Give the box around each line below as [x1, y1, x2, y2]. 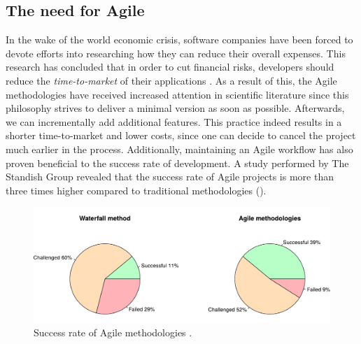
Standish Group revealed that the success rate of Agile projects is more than [6, 169, 334, 184]
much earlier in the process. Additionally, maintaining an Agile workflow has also [6, 141, 353, 156]
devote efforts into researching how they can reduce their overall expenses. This [6, 45, 346, 60]
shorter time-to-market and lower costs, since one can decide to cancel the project [6, 128, 356, 143]
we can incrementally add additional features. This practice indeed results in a [6, 114, 342, 129]
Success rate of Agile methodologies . [34, 325, 192, 340]
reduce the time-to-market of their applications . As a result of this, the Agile [6, 73, 337, 87]
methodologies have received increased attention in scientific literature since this [6, 87, 349, 101]
